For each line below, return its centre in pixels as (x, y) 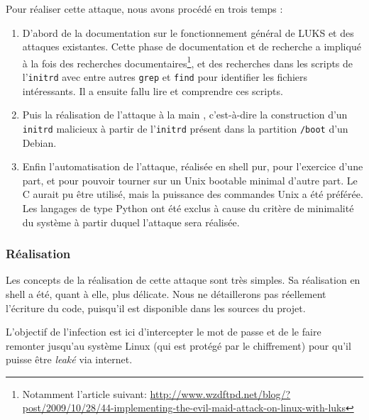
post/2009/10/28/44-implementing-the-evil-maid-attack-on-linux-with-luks (184, 408)
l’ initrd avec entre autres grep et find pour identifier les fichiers (165, 77)
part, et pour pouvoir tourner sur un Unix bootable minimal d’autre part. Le (190, 180)
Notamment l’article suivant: (84, 393)
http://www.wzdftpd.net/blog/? (220, 393)
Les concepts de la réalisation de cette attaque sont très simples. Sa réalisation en (183, 280)
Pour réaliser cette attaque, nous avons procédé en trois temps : (144, 9)
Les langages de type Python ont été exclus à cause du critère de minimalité (188, 208)
